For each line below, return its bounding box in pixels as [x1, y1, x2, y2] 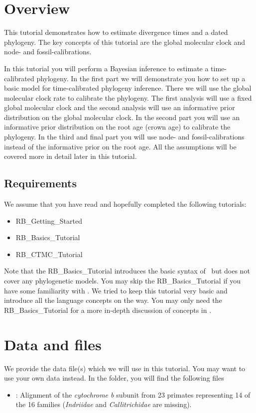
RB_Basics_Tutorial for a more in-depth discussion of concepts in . [4, 304, 212, 315]
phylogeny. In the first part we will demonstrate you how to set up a [36, 73, 246, 83]
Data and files [4, 334, 102, 354]
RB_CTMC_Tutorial [15, 249, 83, 259]
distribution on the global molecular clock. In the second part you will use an [4, 112, 240, 122]
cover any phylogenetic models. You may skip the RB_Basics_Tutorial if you [4, 275, 241, 286]
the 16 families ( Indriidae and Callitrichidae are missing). [15, 399, 192, 410]
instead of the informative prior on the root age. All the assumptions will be [4, 141, 237, 151]
